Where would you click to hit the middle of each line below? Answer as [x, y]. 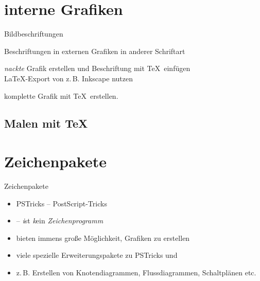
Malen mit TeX [46, 123]
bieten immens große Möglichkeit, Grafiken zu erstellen [103, 238]
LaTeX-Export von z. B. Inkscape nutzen [68, 78]
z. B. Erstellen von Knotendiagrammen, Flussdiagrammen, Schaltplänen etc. [136, 272]
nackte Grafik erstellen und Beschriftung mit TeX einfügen [97, 68]
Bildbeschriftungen [34, 34]
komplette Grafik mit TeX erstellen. [61, 95]
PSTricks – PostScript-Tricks [62, 203]
